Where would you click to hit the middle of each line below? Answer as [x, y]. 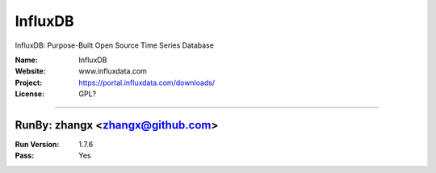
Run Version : [37, 145]
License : [29, 94]
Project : [29, 82]
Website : [30, 71]
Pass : [25, 156]
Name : [26, 60]
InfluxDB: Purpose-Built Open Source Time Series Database [114, 45]
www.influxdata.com [113, 71]
